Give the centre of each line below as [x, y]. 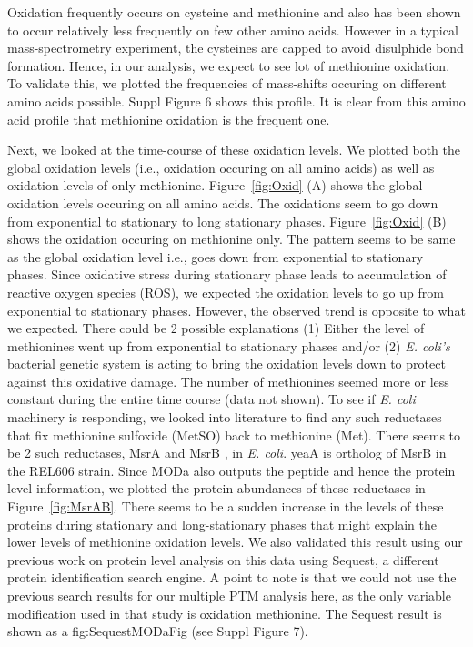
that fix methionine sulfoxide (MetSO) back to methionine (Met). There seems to [234, 435]
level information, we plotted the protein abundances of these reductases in [216, 488]
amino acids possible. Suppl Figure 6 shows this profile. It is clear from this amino [236, 101]
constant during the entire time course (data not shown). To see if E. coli [211, 399]
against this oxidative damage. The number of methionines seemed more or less [228, 381]
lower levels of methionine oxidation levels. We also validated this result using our [235, 542]
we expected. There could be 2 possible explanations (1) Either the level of [216, 328]
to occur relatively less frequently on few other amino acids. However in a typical [233, 30]
